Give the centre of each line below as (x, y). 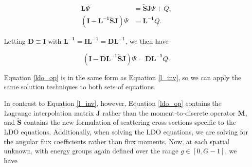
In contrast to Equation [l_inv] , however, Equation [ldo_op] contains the (113, 103)
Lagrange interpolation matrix (49, 112)
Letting (15, 41)
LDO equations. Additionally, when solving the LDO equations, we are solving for (126, 132)
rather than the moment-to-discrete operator (169, 112)
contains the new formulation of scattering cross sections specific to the (130, 122)
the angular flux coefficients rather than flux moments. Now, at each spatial (117, 141)
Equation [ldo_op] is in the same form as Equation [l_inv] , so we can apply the (123, 77)
